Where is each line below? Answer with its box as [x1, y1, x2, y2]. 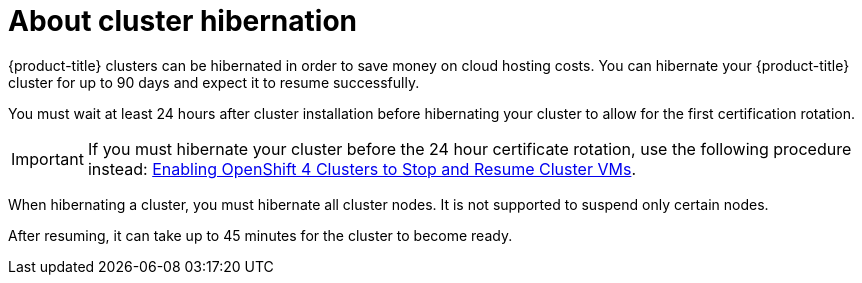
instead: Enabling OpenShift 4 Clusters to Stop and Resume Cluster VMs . [87, 158, 636, 179]
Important [11, 148, 84, 169]
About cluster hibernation [8, 4, 358, 38]
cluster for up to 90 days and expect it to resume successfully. [8, 73, 420, 91]
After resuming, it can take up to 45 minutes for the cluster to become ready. [8, 226, 513, 244]
